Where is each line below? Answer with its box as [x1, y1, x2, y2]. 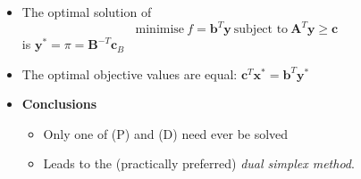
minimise [135, 23, 185, 37]
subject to [233, 23, 289, 37]
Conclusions [21, 94, 97, 113]
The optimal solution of [21, 3, 152, 20]
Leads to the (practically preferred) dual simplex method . [43, 154, 355, 173]
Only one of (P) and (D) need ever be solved [43, 124, 289, 142]
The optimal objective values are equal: [21, 64, 238, 83]
